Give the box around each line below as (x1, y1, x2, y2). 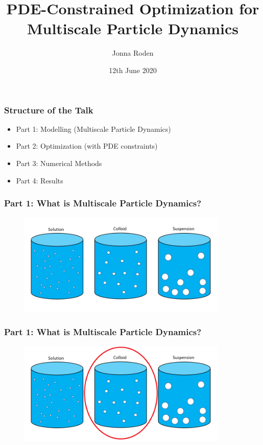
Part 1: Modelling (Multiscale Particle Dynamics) (16, 123, 171, 134)
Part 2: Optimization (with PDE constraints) (16, 140, 158, 151)
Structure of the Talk (4, 103, 93, 116)
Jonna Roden (112, 48, 154, 58)
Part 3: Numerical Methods (16, 157, 102, 168)
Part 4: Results (16, 175, 63, 185)
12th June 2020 (109, 64, 157, 75)
